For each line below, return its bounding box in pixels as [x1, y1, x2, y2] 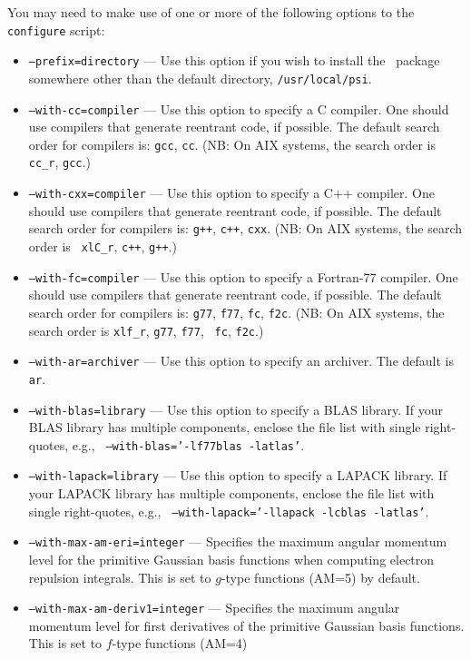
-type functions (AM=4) [112, 634, 248, 653]
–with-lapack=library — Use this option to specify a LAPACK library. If [28, 466, 447, 485]
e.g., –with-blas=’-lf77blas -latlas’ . [72, 435, 305, 454]
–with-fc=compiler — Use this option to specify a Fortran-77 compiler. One [28, 267, 458, 286]
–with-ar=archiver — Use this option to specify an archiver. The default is [28, 351, 454, 370]
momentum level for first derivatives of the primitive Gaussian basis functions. [28, 615, 465, 634]
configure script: [7, 20, 105, 39]
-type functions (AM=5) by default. [221, 567, 420, 586]
